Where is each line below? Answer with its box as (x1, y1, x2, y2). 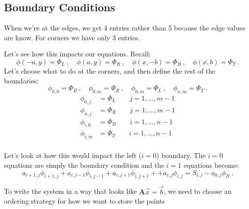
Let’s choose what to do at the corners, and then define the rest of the (4, 65, 216, 76)
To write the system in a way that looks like (4, 186, 137, 196)
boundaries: (4, 75, 39, 85)
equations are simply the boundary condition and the (4, 159, 165, 170)
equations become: (184, 159, 239, 170)
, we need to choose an (164, 186, 232, 196)
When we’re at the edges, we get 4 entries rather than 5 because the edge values (4, 23, 246, 33)
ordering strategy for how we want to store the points (4, 196, 165, 206)
